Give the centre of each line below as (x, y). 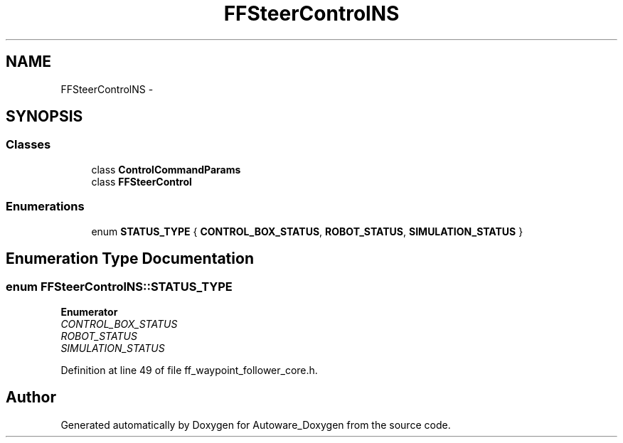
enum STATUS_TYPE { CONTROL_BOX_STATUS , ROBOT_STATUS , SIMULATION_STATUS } (307, 231)
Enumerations (45, 207)
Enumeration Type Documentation (130, 258)
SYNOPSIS (44, 117)
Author (31, 397)
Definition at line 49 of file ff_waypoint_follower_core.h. (189, 370)
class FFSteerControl (142, 181)
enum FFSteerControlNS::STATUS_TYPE (119, 287)
